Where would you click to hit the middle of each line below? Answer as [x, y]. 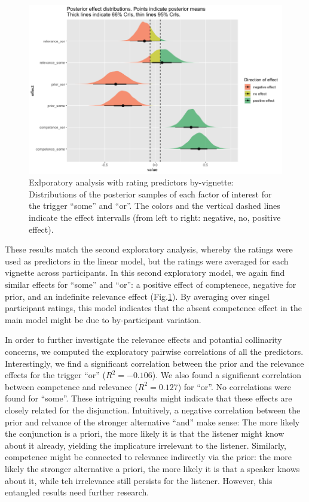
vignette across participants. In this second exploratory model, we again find [145, 273]
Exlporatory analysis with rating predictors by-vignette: [131, 182]
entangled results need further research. [77, 492]
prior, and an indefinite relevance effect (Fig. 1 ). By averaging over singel [137, 296]
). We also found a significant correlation [227, 375]
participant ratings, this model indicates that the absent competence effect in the [153, 308]
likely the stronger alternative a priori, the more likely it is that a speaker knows [152, 468]
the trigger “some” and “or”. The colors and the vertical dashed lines [154, 206]
